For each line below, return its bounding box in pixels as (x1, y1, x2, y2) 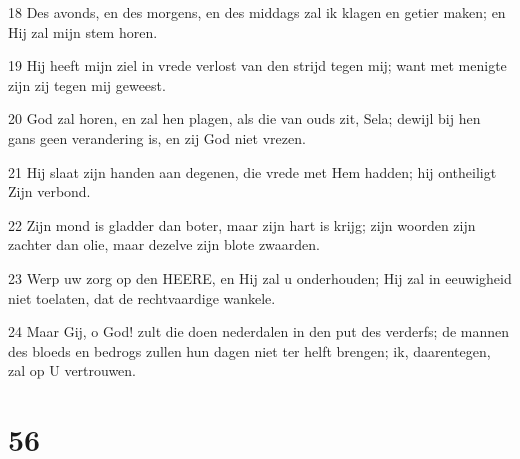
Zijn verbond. (8, 181, 91, 202)
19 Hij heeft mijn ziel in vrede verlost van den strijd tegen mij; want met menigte (8, 55, 507, 76)
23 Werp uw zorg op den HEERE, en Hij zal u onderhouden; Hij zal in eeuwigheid (8, 267, 512, 288)
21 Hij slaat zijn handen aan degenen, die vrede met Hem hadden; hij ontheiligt (8, 161, 497, 182)
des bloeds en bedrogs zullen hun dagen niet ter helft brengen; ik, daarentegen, (8, 340, 491, 361)
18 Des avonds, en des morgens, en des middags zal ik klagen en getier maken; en (8, 2, 506, 22)
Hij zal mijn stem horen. (8, 21, 158, 42)
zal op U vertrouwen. (8, 360, 137, 381)
